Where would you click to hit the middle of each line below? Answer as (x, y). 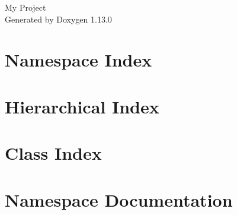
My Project (25, 7)
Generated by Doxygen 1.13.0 (58, 19)
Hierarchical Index (82, 106)
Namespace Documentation (119, 199)
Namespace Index (79, 60)
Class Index (53, 153)
